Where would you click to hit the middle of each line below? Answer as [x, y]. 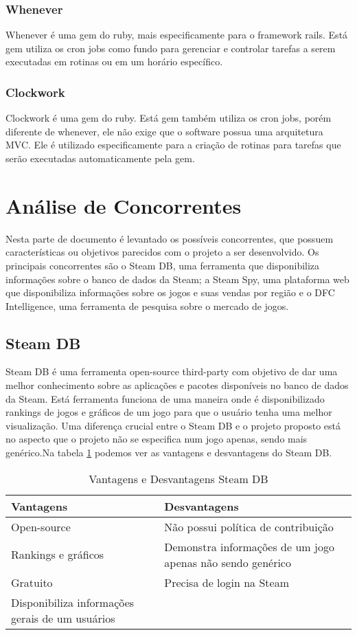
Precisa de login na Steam [227, 582]
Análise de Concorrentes [124, 205]
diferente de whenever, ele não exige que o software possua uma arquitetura [164, 131]
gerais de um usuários [63, 618]
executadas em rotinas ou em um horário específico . [114, 62]
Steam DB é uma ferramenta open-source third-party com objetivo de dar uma [172, 371]
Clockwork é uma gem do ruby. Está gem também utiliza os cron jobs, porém [169, 118]
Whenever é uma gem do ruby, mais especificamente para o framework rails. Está [177, 35]
